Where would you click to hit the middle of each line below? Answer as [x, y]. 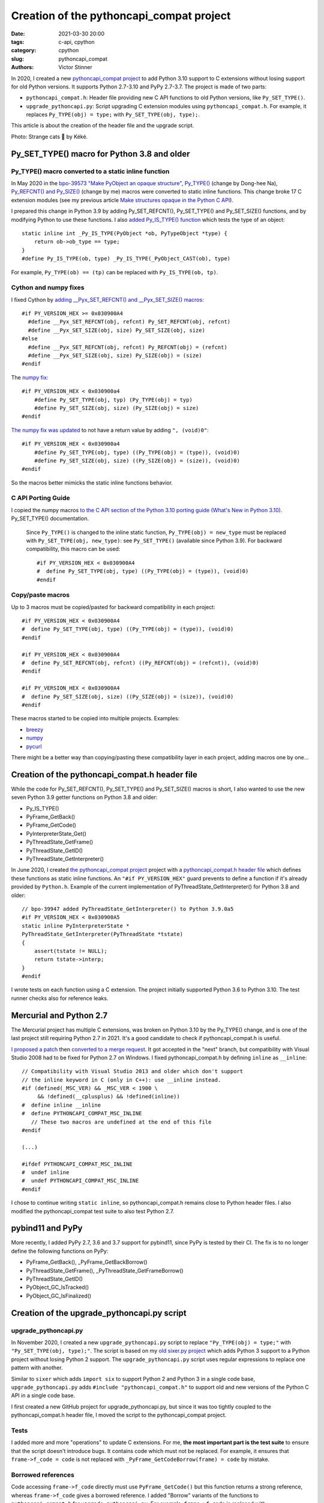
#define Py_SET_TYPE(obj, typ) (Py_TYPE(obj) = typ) [113, 399]
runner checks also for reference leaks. [60, 998]
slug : [17, 59]
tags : [18, 41]
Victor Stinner [76, 67]
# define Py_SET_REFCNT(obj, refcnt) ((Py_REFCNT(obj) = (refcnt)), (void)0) [140, 663]
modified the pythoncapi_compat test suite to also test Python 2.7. [93, 1211]
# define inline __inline [61, 1105]
